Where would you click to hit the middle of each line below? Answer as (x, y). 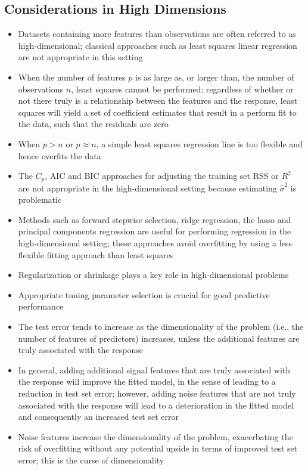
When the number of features (72, 77)
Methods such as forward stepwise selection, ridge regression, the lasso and (155, 219)
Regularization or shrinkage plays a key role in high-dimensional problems (153, 275)
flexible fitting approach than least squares (96, 254)
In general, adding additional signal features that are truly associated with (154, 369)
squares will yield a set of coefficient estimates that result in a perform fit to (157, 112)
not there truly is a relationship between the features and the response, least (158, 101)
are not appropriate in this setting (80, 57)
